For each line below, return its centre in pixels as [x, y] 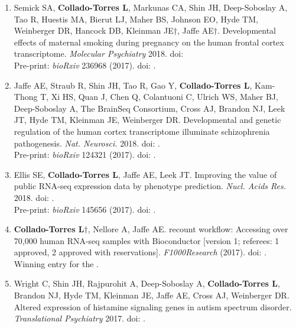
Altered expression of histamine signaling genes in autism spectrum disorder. [153, 306]
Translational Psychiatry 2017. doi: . [79, 318]
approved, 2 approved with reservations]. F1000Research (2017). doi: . [140, 252]
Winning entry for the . [56, 263]
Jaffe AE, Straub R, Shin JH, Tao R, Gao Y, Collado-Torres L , [133, 85]
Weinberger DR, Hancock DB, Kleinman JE [94, 30]
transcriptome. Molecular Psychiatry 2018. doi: [99, 53]
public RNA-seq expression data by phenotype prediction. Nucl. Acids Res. [150, 186]
